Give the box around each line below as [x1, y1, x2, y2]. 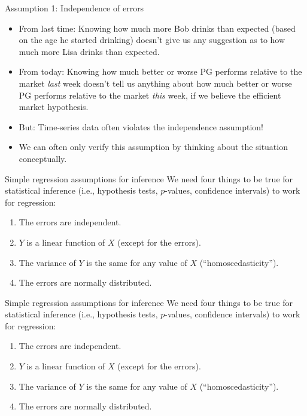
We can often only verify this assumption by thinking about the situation [19, 140, 288, 153]
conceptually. [19, 152, 67, 164]
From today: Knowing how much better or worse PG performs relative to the [19, 65, 302, 78]
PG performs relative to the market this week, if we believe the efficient [19, 88, 281, 101]
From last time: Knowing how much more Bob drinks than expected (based [19, 22, 296, 34]
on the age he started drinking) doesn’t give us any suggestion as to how [19, 33, 285, 46]
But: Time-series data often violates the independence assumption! [19, 120, 263, 133]
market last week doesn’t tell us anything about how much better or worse [19, 77, 292, 89]
